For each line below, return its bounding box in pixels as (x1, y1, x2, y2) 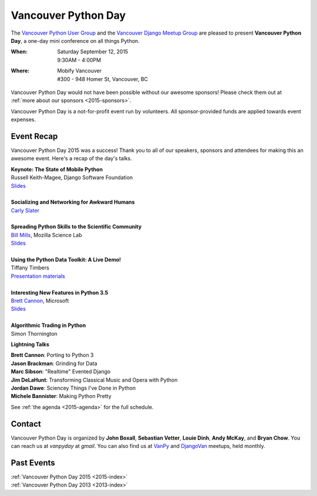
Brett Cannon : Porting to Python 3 (11, 352, 94, 359)
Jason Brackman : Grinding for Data (11, 360, 97, 367)
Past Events (11, 458, 55, 468)
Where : (11, 68, 29, 75)
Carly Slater (11, 207, 39, 214)
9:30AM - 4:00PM (57, 56, 102, 63)
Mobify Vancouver (57, 68, 102, 75)
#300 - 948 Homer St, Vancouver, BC (57, 75, 149, 82)
